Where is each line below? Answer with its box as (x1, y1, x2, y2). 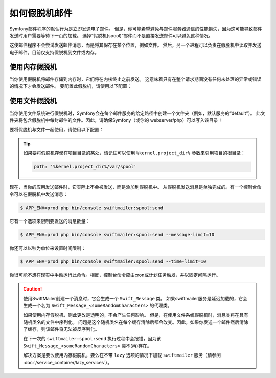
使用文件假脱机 (9, 96, 57, 105)
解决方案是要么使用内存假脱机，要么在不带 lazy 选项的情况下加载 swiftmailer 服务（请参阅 (23, 352, 221, 358)
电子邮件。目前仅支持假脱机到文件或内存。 (9, 49, 99, 55)
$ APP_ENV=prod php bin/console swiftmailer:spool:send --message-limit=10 (20, 232, 215, 237)
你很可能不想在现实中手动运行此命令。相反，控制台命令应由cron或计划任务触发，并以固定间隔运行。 (9, 272, 221, 278)
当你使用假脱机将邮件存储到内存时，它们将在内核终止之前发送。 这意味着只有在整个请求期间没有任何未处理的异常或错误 (9, 76, 262, 82)
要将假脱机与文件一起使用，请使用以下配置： (9, 126, 104, 132)
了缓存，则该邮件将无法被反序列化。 (23, 326, 100, 332)
